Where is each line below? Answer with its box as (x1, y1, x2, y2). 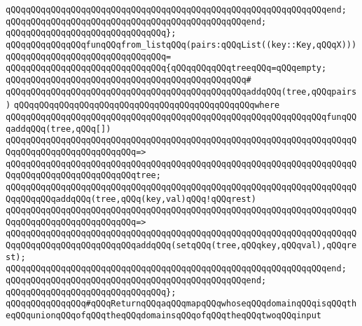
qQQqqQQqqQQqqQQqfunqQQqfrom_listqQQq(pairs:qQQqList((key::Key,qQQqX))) (6, 39, 357, 50)
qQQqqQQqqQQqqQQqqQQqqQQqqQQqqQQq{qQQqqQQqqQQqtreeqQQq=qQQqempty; (6, 63, 327, 74)
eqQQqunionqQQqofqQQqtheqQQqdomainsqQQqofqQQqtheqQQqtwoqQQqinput (6, 311, 322, 321)
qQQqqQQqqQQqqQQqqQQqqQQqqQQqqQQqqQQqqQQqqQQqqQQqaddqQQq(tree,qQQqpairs (6, 86, 357, 97)
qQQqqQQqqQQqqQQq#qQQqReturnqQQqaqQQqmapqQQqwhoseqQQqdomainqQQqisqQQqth (6, 299, 357, 309)
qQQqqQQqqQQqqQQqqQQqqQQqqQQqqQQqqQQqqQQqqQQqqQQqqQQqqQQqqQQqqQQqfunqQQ (6, 111, 357, 122)
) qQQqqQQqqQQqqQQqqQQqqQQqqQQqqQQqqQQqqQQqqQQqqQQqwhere (6, 100, 280, 111)
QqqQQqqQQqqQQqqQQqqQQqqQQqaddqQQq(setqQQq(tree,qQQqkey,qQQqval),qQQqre (6, 240, 357, 251)
